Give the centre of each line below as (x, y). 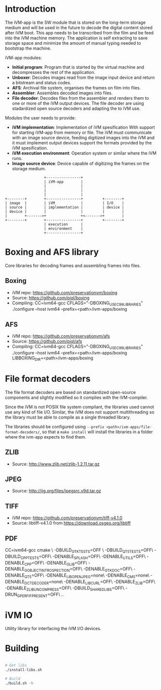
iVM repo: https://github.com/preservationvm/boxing (65, 292)
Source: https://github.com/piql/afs (47, 341)
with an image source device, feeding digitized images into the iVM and (83, 138)
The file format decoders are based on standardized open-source (71, 392)
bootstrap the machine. (28, 48)
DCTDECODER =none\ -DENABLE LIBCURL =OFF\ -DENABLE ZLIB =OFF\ (90, 582)
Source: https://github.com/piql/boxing (51, 298)
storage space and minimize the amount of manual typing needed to (73, 43)
